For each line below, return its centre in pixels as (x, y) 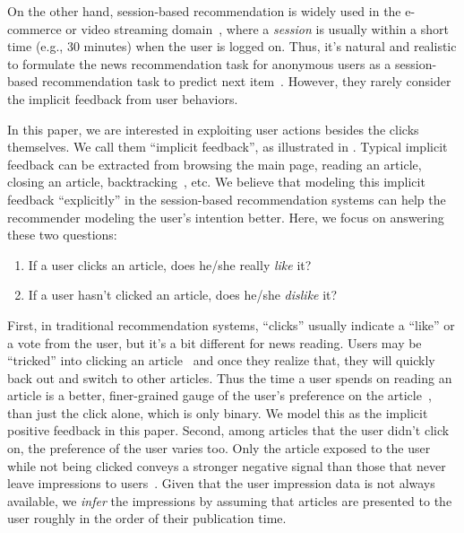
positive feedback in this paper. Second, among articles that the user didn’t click (228, 430)
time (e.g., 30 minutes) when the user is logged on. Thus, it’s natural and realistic (232, 46)
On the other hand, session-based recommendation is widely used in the (204, 11)
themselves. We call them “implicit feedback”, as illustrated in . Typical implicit (228, 147)
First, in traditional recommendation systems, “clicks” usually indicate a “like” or (231, 324)
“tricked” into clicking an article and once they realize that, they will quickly (221, 360)
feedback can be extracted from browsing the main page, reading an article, (215, 164)
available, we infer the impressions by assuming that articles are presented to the (230, 500)
